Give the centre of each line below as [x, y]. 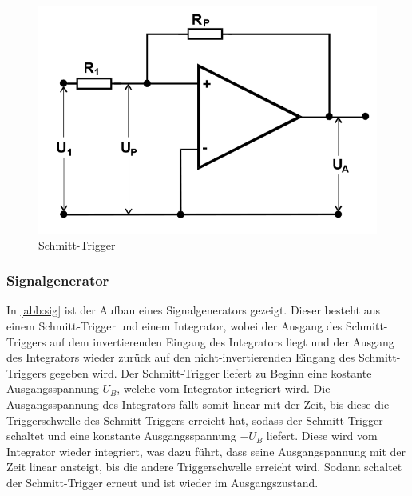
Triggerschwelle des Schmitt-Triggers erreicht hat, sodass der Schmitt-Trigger [195, 420]
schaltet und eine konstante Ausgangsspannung [121, 436]
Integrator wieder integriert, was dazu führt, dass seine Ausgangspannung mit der [206, 451]
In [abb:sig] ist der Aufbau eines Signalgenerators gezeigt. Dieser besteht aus [193, 310]
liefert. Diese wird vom [322, 436]
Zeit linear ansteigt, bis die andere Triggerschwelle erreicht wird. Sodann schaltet [204, 467]
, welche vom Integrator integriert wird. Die [224, 388]
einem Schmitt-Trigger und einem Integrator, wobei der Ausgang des [174, 326]
